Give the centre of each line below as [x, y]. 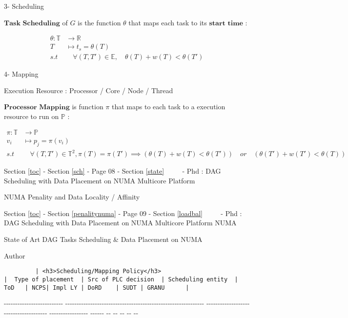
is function [88, 107]
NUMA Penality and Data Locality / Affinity [72, 197]
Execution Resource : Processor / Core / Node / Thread [89, 90]
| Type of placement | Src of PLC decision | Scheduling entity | [121, 279]
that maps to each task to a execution [168, 107]
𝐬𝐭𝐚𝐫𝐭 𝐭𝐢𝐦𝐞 [226, 23]
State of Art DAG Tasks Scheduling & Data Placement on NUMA [103, 239]
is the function [99, 22]
